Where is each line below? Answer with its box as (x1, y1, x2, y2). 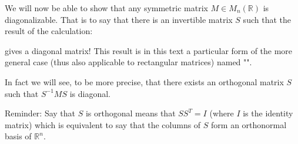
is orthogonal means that (85, 107, 176, 119)
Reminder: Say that (5, 107, 76, 119)
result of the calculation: (5, 25, 93, 37)
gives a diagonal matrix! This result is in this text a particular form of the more (5, 44, 293, 56)
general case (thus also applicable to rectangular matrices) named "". (5, 56, 252, 68)
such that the (243, 13, 291, 25)
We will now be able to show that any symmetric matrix (5, 2, 208, 14)
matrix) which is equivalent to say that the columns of (5, 118, 201, 130)
